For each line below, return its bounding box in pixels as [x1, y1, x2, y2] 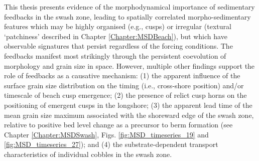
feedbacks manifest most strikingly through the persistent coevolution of [4, 50, 226, 61]
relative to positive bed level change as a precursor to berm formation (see [4, 119, 233, 130]
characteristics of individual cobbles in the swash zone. [4, 148, 172, 159]
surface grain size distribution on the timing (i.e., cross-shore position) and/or [4, 80, 244, 90]
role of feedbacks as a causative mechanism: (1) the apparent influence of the [4, 70, 240, 81]
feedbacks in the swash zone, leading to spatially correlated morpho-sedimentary [4, 11, 251, 22]
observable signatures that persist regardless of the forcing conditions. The [4, 41, 233, 51]
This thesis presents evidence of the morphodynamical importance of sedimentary [4, 2, 255, 12]
